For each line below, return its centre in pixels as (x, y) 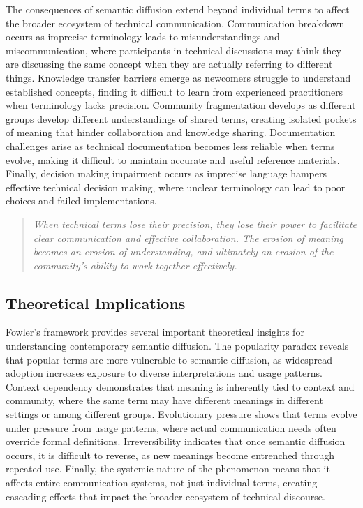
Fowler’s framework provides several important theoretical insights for (155, 332)
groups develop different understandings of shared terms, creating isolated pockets (181, 118)
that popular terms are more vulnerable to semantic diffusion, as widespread (169, 359)
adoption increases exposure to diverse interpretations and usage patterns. (164, 373)
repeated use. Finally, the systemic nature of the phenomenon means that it (168, 469)
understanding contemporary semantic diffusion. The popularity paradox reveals (177, 346)
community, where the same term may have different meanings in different (164, 400)
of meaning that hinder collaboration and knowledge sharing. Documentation (171, 132)
